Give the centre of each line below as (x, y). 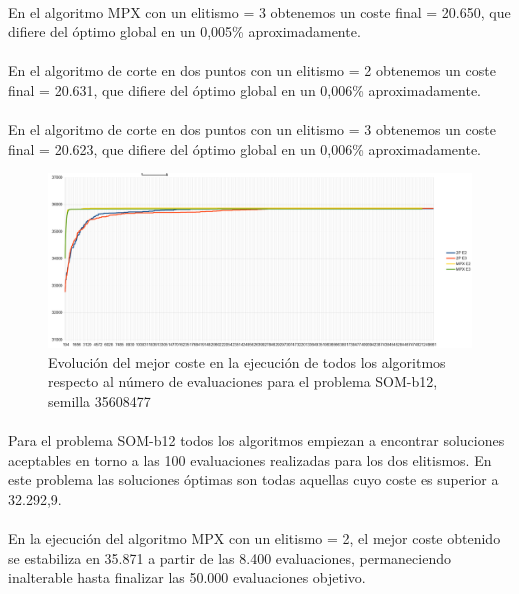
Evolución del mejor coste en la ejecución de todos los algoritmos (247, 361)
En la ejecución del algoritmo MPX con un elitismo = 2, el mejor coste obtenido (254, 538)
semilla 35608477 (99, 400)
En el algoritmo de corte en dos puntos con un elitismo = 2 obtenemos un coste (252, 70)
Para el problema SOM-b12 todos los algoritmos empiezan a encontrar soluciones (256, 440)
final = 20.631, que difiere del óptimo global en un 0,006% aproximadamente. (244, 89)
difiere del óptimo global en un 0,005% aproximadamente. (184, 31)
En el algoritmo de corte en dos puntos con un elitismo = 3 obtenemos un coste (252, 129)
